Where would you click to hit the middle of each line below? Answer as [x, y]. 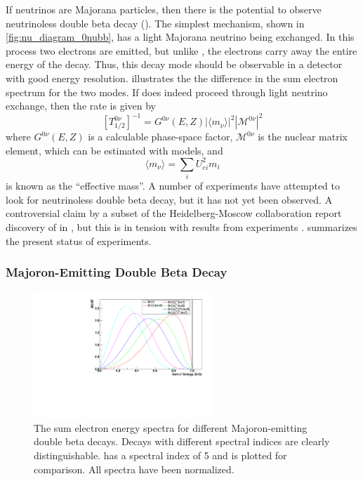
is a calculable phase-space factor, [160, 137]
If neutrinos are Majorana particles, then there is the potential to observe [164, 9]
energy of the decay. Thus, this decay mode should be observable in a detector [174, 64]
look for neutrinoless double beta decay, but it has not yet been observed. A [169, 199]
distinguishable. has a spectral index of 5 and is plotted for [160, 455]
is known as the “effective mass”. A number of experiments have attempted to [173, 186]
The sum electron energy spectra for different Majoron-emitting [171, 427]
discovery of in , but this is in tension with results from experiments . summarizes [181, 227]
